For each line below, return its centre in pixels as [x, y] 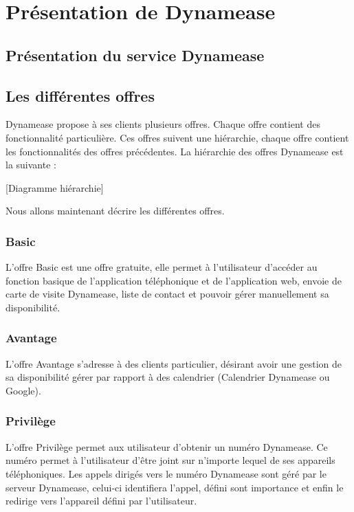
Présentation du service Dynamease [135, 55]
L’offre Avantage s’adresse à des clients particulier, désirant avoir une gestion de [174, 363]
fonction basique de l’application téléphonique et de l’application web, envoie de [174, 280]
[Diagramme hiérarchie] [55, 187]
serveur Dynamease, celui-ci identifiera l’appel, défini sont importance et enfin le [175, 487]
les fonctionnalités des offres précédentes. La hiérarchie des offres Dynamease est [175, 151]
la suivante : [31, 165]
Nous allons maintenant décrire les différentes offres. [115, 211]
